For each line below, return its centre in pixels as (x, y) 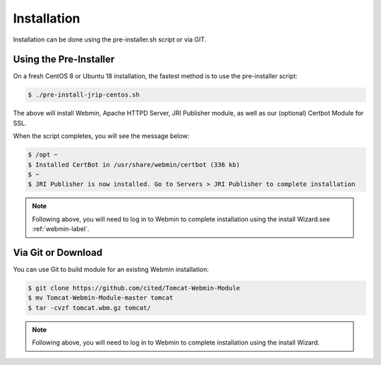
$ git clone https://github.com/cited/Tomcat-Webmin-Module (134, 288)
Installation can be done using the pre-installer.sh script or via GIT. (110, 39)
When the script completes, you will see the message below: (101, 136)
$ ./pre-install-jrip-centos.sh (84, 95)
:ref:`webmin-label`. (61, 229)
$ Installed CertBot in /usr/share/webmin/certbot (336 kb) (134, 165)
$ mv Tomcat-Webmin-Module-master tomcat (101, 298)
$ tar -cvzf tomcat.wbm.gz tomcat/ (89, 308)
